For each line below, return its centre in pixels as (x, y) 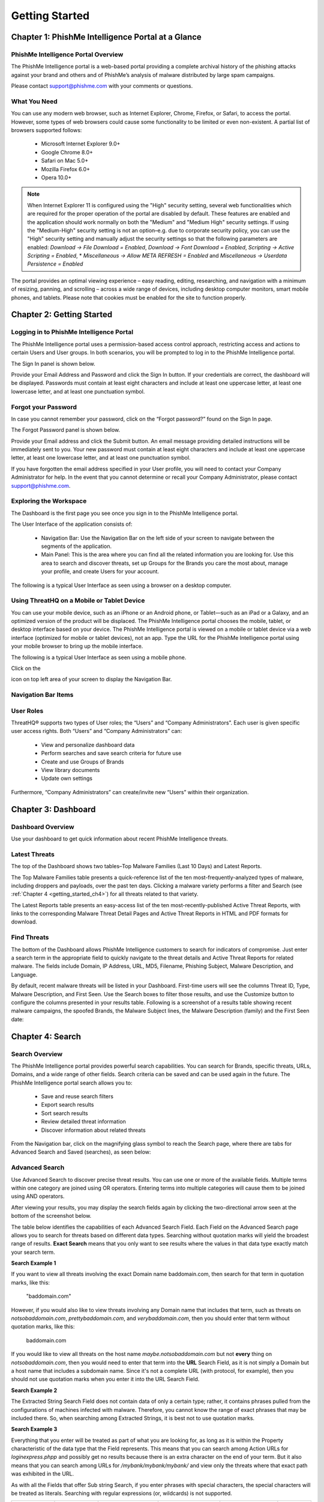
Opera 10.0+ (56, 177)
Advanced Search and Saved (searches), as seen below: (81, 1152)
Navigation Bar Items (42, 695)
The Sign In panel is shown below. (53, 363)
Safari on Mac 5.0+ (65, 161)
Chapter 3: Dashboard (53, 809)
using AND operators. (38, 1196)
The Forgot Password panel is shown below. (66, 430)
